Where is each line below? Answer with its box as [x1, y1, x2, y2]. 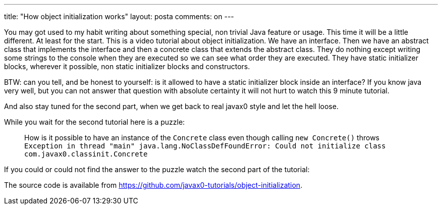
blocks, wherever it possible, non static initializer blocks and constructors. [4, 62, 250, 71]
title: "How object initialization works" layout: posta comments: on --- [4, 12, 234, 21]
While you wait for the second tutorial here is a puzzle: [4, 118, 185, 126]
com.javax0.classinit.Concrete [24, 150, 148, 158]
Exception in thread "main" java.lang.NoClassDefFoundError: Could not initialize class [24, 142, 386, 150]
